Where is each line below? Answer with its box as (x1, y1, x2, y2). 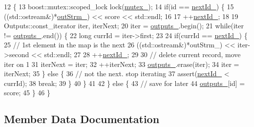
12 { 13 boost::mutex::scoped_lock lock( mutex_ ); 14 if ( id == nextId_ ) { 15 (4, 1, 234, 11)
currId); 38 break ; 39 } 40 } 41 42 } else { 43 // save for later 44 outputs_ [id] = (4, 78, 245, 88)
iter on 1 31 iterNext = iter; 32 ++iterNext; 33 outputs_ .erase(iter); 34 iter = (4, 59, 239, 69)
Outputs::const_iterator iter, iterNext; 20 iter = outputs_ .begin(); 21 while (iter (4, 21, 244, 31)
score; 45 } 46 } (4, 87, 50, 98)
